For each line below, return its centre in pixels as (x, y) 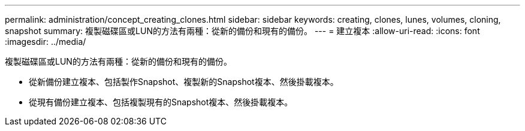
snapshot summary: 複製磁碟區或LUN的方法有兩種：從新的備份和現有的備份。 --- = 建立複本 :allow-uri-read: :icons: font (242, 31)
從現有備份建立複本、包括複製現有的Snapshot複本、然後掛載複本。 (161, 102)
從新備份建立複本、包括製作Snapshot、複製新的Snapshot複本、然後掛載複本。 (184, 82)
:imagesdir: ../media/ (46, 42)
